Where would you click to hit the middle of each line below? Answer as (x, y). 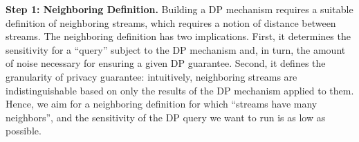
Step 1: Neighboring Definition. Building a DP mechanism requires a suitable (179, 9)
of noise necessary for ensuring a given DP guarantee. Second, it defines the (166, 63)
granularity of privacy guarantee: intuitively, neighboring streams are (151, 76)
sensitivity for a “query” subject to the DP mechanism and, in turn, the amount (176, 49)
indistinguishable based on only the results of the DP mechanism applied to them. (180, 90)
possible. (24, 131)
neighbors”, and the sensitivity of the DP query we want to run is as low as (166, 117)
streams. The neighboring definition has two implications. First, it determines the (178, 36)
